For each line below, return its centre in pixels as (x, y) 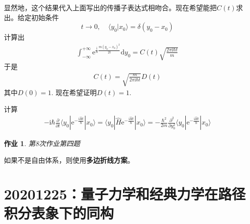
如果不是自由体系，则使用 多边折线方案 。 (69, 160)
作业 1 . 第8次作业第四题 (42, 143)
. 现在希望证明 (74, 92)
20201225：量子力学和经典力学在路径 (125, 193)
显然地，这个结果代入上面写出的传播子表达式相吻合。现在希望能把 (110, 7)
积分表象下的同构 (59, 212)
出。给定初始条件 (31, 17)
